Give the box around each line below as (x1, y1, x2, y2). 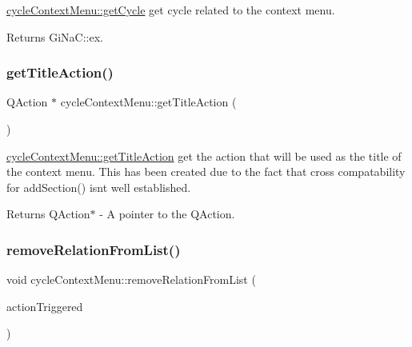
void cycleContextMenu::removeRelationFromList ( (6, 271, 256, 288)
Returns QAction (6, 205, 90, 222)
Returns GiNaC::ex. (6, 28, 103, 45)
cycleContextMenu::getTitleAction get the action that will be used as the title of (6, 147, 402, 164)
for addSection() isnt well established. (6, 178, 191, 195)
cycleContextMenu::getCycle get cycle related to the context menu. (6, 2, 335, 18)
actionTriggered (6, 297, 83, 314)
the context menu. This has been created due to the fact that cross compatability (6, 163, 406, 180)
